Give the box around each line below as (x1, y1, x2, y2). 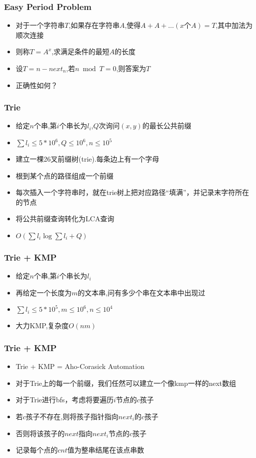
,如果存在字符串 (68, 20, 120, 30)
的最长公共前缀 (142, 120, 191, 131)
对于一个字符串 (15, 20, 65, 30)
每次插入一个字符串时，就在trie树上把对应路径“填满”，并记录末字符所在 (15, 187, 250, 197)
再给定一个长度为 (15, 287, 72, 297)
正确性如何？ (15, 80, 58, 90)
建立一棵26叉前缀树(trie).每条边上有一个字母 (15, 154, 159, 164)
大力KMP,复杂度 (15, 320, 69, 331)
